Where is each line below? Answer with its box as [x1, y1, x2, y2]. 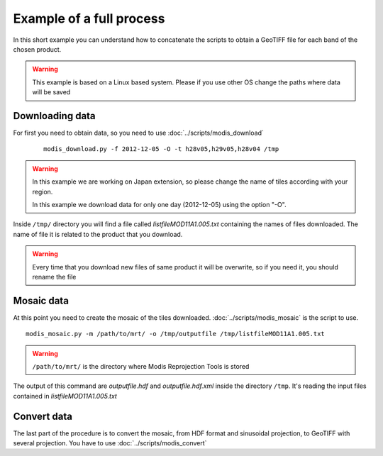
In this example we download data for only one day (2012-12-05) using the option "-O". [32, 200, 287, 208]
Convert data [13, 410, 72, 422]
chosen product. [13, 45, 62, 53]
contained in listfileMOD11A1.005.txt [13, 391, 117, 400]
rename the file [32, 272, 77, 281]
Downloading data [13, 110, 96, 122]
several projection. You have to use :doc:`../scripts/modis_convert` [13, 439, 207, 447]
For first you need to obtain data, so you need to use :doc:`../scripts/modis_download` [13, 128, 264, 138]
